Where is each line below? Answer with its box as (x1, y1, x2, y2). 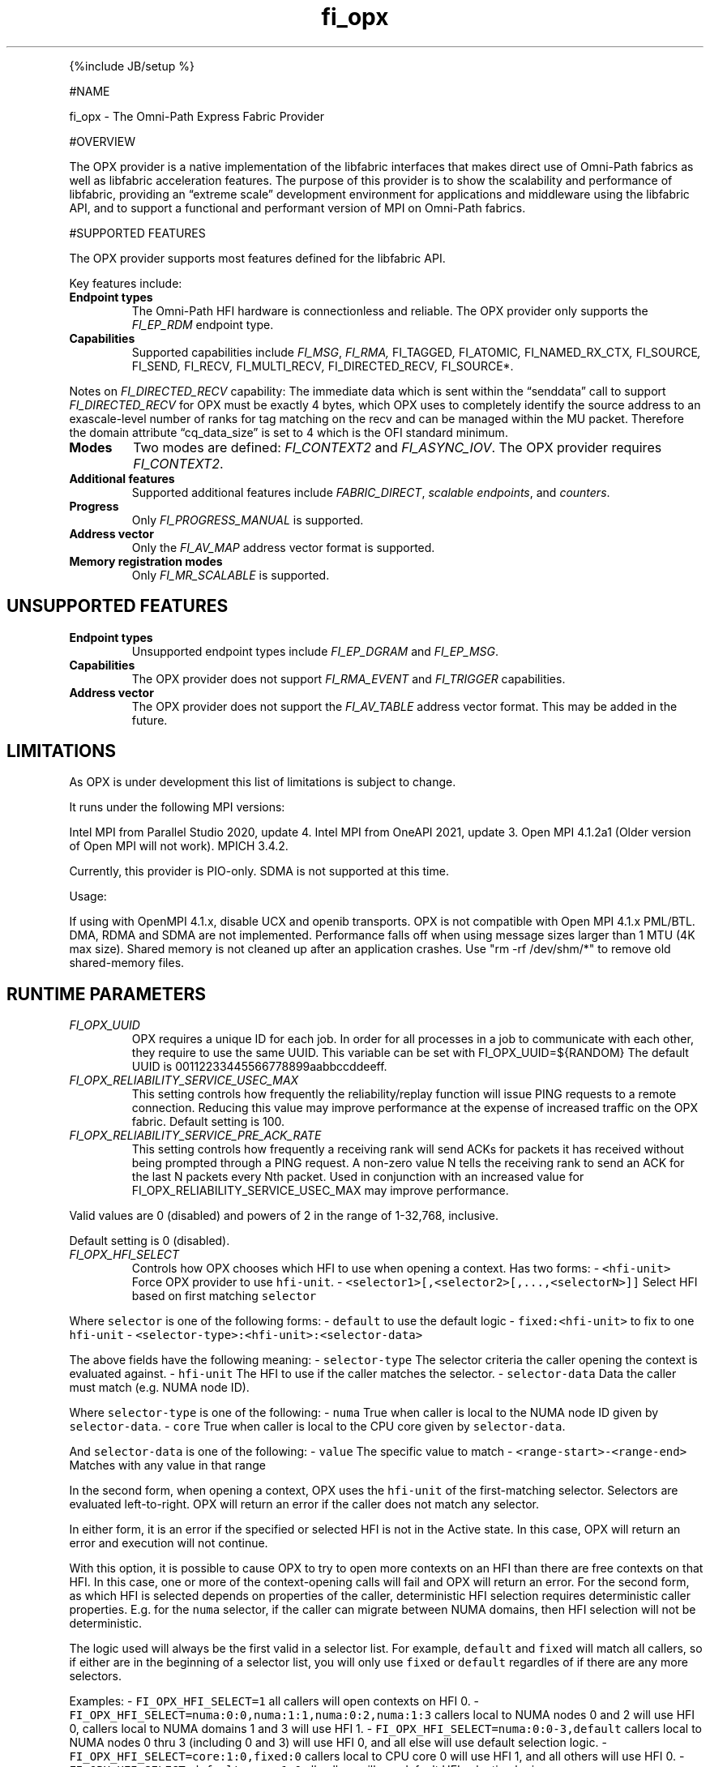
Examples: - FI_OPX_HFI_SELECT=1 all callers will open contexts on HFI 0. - (69, 1694, 480, 1709)
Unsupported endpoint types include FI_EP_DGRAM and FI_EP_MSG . (131, 644, 498, 658)
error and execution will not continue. (69, 1536, 268, 1551)
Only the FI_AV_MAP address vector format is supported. (131, 540, 435, 554)
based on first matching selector (131, 1289, 317, 1303)
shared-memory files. (69, 956, 185, 970)
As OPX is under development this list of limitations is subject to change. (69, 775, 456, 789)
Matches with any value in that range (69, 1458, 266, 1473)
